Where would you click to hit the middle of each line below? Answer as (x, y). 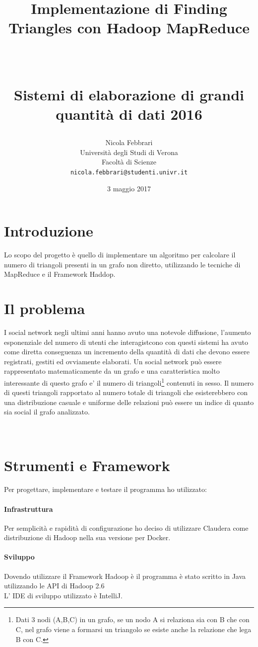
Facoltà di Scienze (129, 162)
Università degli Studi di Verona (129, 152)
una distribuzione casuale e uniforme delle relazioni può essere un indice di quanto (129, 402)
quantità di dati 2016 (129, 114)
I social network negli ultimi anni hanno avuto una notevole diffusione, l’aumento (128, 332)
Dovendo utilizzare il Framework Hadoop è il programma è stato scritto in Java (125, 576)
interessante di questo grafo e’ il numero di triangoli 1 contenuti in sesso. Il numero (129, 382)
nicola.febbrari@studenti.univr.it (129, 172)
